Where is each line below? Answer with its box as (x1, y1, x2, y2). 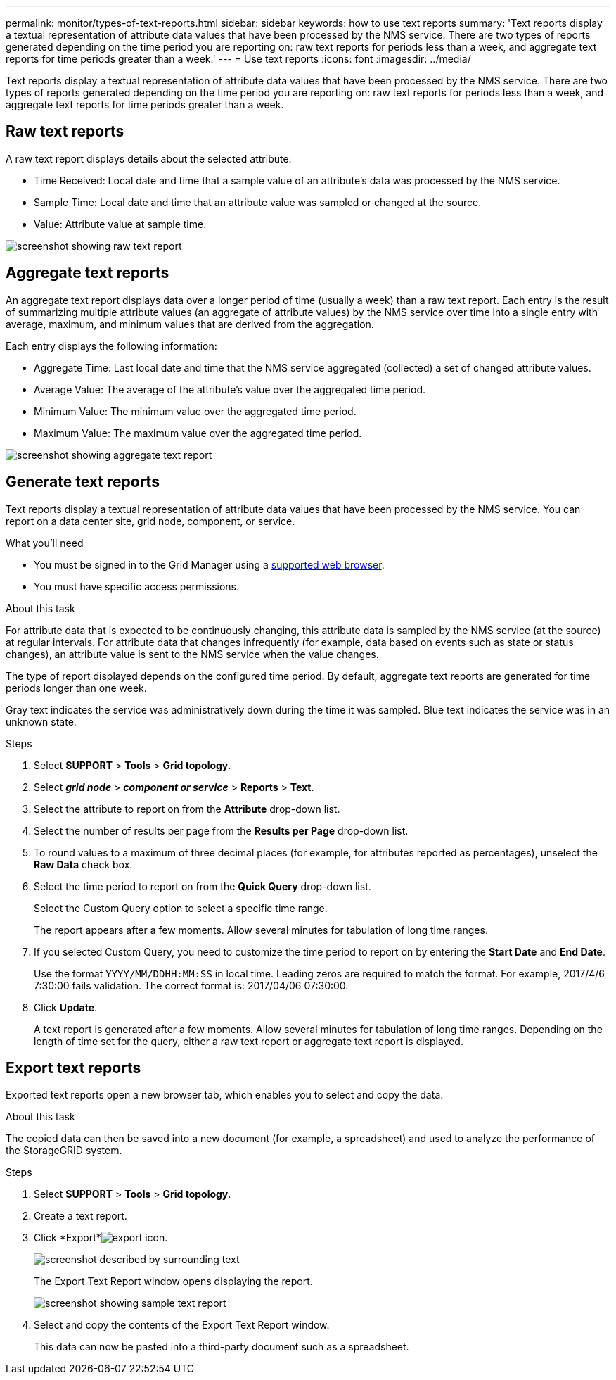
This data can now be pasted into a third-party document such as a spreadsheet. (34, 1341, 409, 1353)
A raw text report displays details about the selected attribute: (6, 152, 292, 165)
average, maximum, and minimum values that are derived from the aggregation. (6, 317, 374, 330)
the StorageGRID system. (6, 1144, 122, 1157)
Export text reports (6, 1058, 141, 1077)
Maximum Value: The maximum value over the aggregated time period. (34, 426, 362, 439)
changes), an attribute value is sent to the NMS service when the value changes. (6, 647, 379, 660)
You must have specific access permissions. (34, 580, 240, 593)
